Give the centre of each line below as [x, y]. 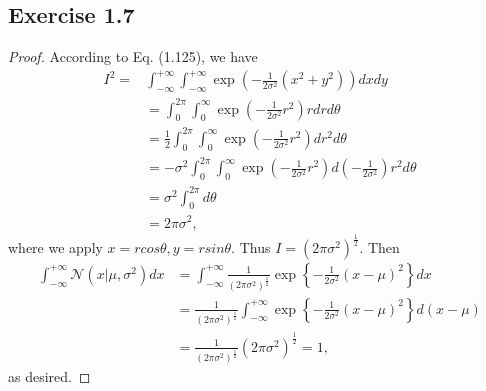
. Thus [251, 246]
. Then [379, 246]
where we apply [55, 246]
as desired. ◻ [49, 376]
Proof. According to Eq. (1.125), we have [133, 56]
